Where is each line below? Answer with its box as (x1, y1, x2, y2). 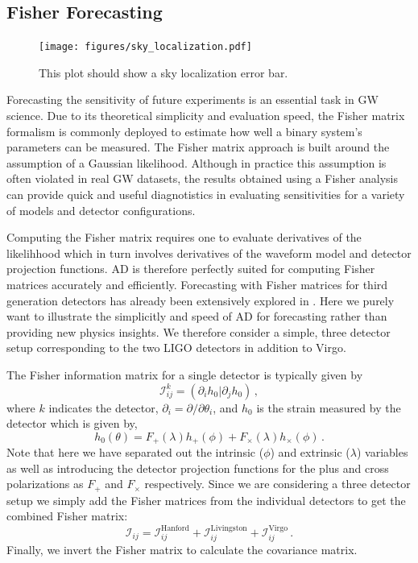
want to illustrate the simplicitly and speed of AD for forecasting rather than (6, 308, 387, 325)
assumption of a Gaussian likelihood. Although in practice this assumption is (6, 154, 387, 171)
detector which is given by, (6, 415, 138, 432)
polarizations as (6, 475, 84, 492)
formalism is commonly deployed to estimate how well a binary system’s (6, 122, 362, 139)
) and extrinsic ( (270, 444, 350, 461)
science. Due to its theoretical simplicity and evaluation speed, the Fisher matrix (6, 107, 405, 124)
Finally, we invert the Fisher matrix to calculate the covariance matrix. (6, 541, 358, 558)
